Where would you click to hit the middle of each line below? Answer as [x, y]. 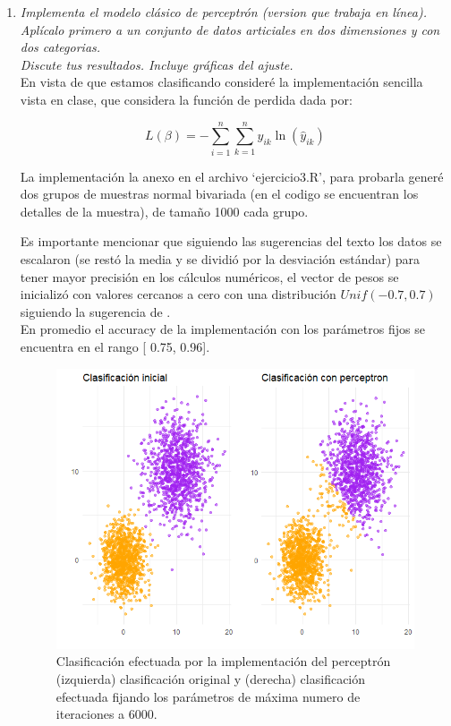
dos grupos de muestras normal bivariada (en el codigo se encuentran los [219, 194]
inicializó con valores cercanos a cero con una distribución [178, 294]
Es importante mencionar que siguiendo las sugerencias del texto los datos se [231, 241]
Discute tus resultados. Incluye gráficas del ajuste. [157, 64]
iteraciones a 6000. [106, 714]
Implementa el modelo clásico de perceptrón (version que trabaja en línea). [223, 12]
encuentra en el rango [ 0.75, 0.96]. [115, 347]
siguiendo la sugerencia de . [95, 311]
